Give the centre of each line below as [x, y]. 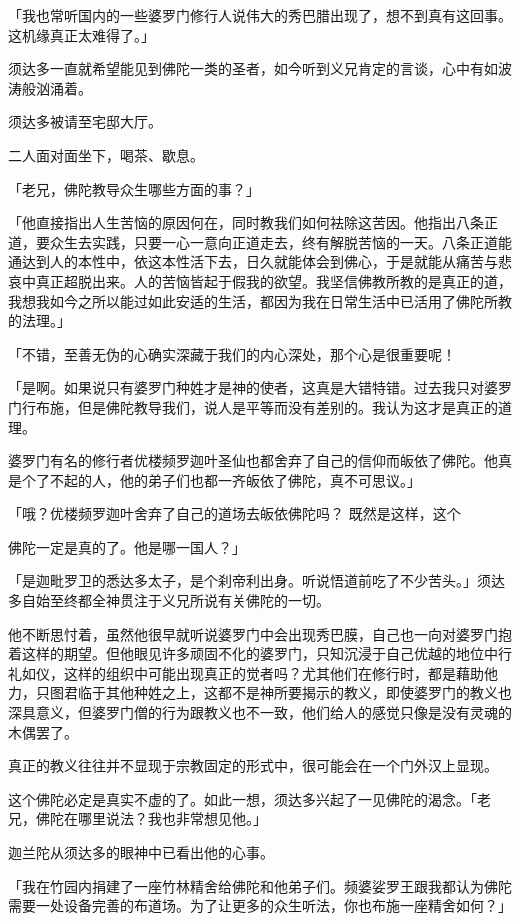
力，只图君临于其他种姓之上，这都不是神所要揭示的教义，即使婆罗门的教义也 [260, 692]
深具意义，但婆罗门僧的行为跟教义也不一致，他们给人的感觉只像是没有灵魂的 [260, 712]
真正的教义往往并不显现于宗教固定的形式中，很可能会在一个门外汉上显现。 [253, 765]
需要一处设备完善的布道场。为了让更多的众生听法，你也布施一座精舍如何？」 [260, 905]
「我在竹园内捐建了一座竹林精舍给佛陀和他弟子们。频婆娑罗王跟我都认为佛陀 [260, 885]
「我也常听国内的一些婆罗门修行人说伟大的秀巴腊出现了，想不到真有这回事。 [260, 15]
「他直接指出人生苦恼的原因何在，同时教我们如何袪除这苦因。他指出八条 [246, 222]
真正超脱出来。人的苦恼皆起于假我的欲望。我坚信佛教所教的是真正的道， [273, 280]
